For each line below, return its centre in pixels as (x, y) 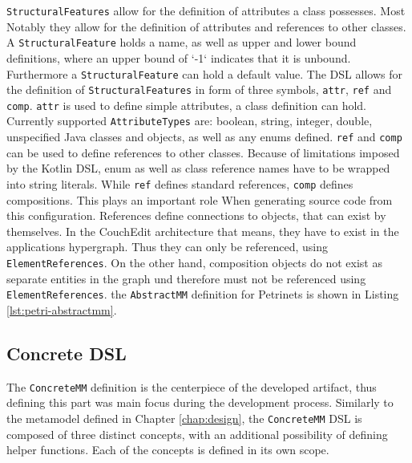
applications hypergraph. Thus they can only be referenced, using (167, 247)
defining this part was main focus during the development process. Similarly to (200, 402)
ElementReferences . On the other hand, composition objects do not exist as (194, 262)
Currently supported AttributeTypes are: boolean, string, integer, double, (190, 121)
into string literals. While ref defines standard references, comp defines (180, 183)
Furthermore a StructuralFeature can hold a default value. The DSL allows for (204, 73)
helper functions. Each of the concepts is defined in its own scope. (168, 450)
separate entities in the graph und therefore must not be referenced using (186, 278)
